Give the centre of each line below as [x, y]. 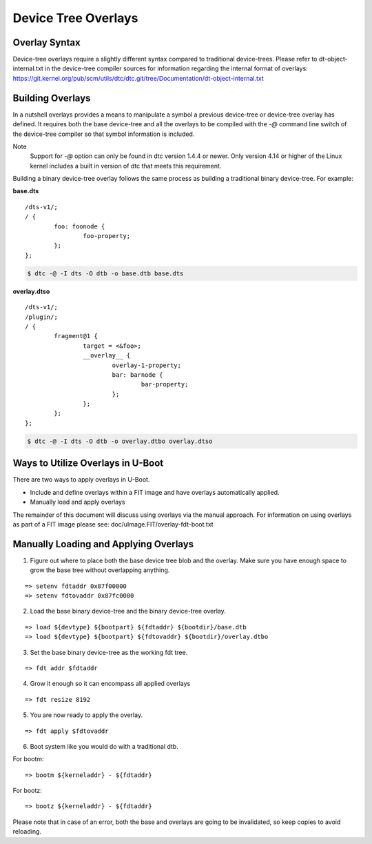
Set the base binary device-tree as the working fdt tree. [109, 652]
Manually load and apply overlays [77, 502]
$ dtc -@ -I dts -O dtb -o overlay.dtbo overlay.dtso [120, 441]
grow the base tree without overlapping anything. [100, 570]
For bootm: [28, 759]
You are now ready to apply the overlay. [86, 715]
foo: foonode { [80, 226]
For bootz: [28, 791]
